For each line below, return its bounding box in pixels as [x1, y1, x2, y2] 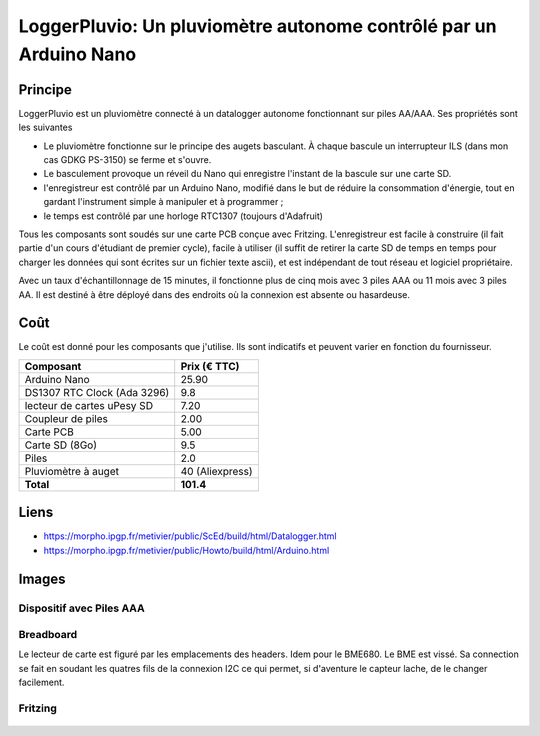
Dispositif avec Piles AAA [18, 601, 145, 615]
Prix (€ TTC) [180, 359, 240, 373]
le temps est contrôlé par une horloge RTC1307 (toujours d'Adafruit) [43, 210, 324, 222]
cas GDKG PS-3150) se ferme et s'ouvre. [43, 154, 212, 166]
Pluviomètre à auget [24, 464, 120, 478]
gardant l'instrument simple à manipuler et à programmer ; [43, 196, 284, 208]
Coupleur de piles [24, 411, 109, 425]
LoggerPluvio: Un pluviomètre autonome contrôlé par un [18, 15, 497, 37]
